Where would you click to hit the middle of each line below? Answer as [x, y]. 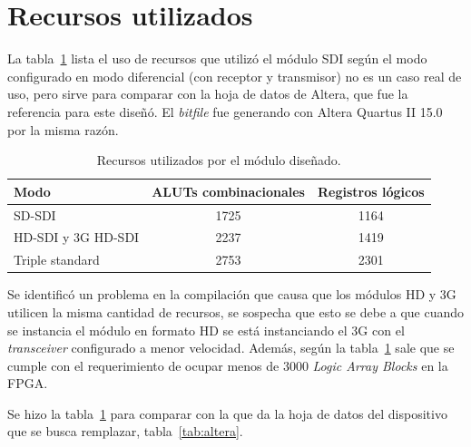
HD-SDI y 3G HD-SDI [77, 237]
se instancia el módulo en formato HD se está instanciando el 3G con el [206, 330]
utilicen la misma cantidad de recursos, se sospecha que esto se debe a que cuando [236, 311]
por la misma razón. [63, 129]
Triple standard [57, 260]
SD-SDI [35, 214]
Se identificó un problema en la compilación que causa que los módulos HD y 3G [232, 294]
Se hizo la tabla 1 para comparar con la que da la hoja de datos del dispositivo [227, 413]
